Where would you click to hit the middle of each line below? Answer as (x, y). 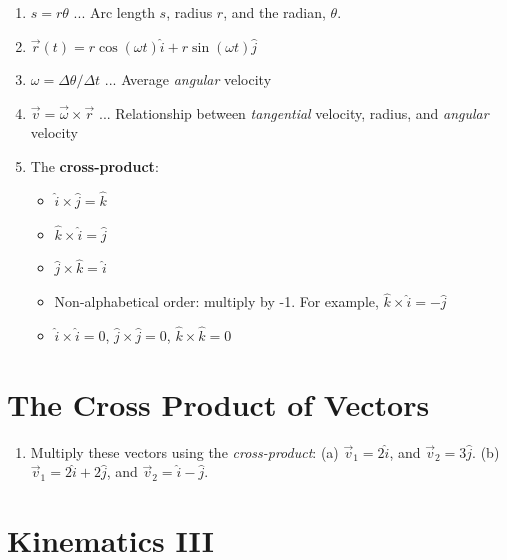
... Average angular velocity (188, 79)
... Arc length (114, 12)
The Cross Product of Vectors (218, 403)
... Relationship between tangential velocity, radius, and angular (294, 112)
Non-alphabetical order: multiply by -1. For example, (216, 301)
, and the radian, (274, 12)
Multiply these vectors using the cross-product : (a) (184, 451)
